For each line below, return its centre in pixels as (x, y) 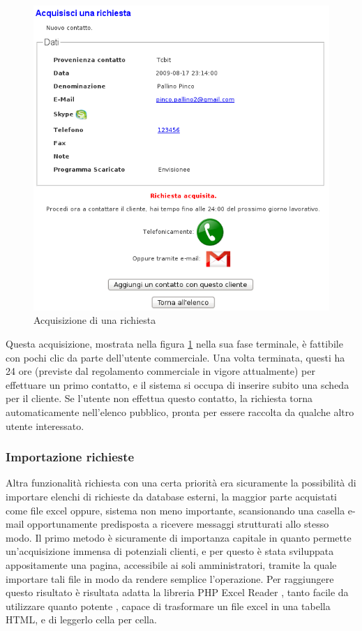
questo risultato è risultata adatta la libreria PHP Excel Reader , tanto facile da (177, 592)
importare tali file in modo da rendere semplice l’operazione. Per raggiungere (170, 578)
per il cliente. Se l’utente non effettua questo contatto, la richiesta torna (159, 398)
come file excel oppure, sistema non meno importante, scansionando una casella (175, 510)
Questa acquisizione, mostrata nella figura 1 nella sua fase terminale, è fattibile (174, 343)
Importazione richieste (70, 457)
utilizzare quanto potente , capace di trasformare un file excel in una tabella (168, 606)
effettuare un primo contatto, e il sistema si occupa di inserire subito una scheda (178, 384)
